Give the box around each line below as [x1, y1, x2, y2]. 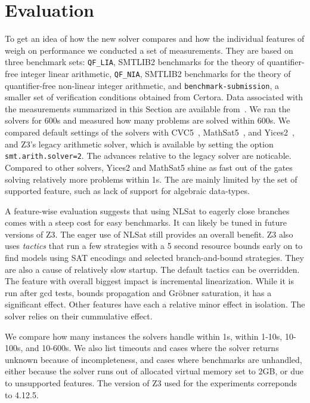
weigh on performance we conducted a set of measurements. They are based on [5, 44, 293, 56]
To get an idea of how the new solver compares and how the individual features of [5, 32, 305, 45]
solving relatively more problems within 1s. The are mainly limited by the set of [5, 173, 297, 185]
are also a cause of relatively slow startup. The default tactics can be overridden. [5, 263, 300, 275]
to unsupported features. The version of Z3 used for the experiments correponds [5, 377, 297, 389]
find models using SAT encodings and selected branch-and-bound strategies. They [5, 251, 304, 264]
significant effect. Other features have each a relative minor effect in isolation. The [5, 298, 305, 310]
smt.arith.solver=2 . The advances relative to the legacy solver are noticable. [5, 149, 292, 162]
